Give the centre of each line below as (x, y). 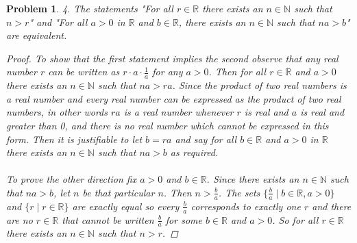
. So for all (295, 219)
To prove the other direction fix (72, 179)
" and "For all (58, 22)
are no (20, 219)
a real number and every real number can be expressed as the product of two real (174, 98)
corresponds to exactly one (246, 206)
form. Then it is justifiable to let (74, 139)
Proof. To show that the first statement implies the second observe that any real (172, 58)
